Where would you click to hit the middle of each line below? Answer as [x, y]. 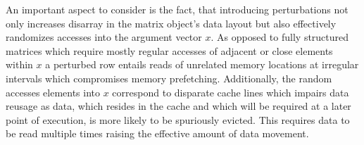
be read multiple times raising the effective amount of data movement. [157, 133]
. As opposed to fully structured [280, 37]
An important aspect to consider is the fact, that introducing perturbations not [177, 9]
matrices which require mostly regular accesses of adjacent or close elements [169, 50]
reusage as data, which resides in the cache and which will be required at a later [178, 106]
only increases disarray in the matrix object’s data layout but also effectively [171, 23]
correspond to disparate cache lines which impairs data [231, 92]
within [19, 64]
